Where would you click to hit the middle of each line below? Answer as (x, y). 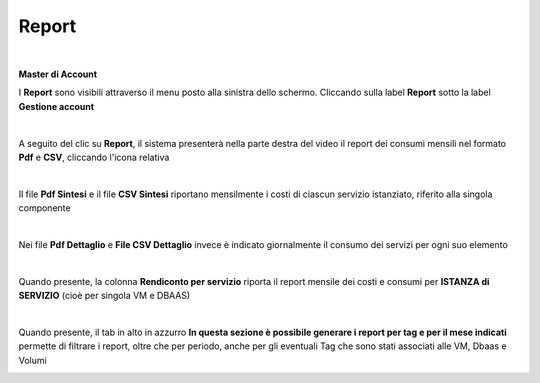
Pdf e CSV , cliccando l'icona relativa (94, 157)
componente (44, 208)
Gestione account (56, 106)
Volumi (32, 360)
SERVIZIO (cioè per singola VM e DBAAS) (104, 296)
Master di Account (58, 74)
